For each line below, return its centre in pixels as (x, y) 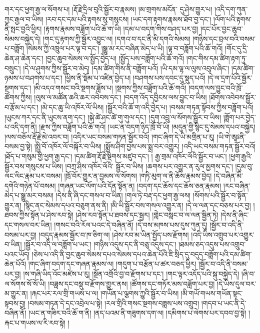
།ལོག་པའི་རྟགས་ (232, 19)
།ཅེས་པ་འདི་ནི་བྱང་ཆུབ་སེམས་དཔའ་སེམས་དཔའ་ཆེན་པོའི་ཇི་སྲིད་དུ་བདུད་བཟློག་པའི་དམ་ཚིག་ (142, 254)
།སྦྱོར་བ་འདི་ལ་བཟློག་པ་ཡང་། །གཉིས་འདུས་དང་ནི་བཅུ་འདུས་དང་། (100, 244)
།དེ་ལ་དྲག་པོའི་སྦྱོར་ (230, 78)
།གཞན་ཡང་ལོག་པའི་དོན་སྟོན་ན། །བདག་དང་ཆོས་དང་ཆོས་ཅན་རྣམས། (140, 185)
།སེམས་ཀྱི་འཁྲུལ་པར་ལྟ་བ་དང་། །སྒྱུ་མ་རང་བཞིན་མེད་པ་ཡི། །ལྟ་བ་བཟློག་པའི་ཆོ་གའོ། (124, 48)
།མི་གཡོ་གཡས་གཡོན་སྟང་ (212, 293)
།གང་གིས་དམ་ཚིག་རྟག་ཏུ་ (216, 58)
